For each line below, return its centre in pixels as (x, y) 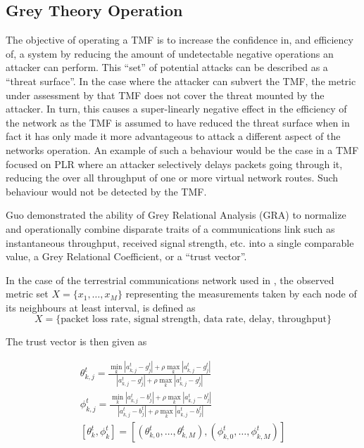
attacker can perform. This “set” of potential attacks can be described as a (167, 67)
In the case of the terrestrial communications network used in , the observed (170, 280)
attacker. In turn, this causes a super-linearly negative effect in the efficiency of (176, 109)
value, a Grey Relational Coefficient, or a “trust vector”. (126, 256)
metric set (27, 294)
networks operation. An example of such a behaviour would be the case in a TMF (182, 149)
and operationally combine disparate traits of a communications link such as (170, 228)
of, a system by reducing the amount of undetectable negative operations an (170, 53)
